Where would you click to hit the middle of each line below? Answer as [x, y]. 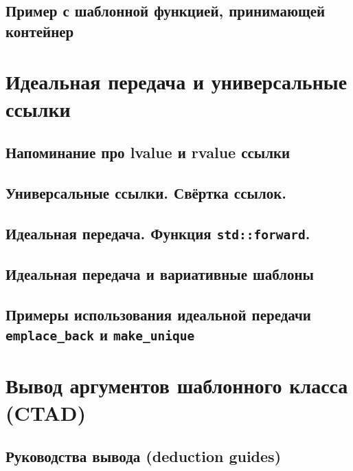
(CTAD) [46, 412]
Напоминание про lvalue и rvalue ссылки [148, 152]
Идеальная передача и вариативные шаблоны [160, 274]
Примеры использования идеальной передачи [158, 314]
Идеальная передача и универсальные [176, 81]
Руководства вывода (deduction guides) [144, 456]
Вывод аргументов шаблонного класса [177, 385]
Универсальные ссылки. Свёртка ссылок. [146, 192]
